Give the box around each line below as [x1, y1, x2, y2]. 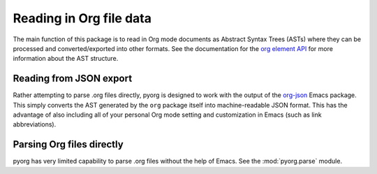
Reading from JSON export [13, 73, 133, 85]
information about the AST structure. [13, 55, 119, 63]
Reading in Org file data [13, 10, 151, 26]
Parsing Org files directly [13, 138, 124, 150]
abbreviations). [13, 120, 57, 129]
